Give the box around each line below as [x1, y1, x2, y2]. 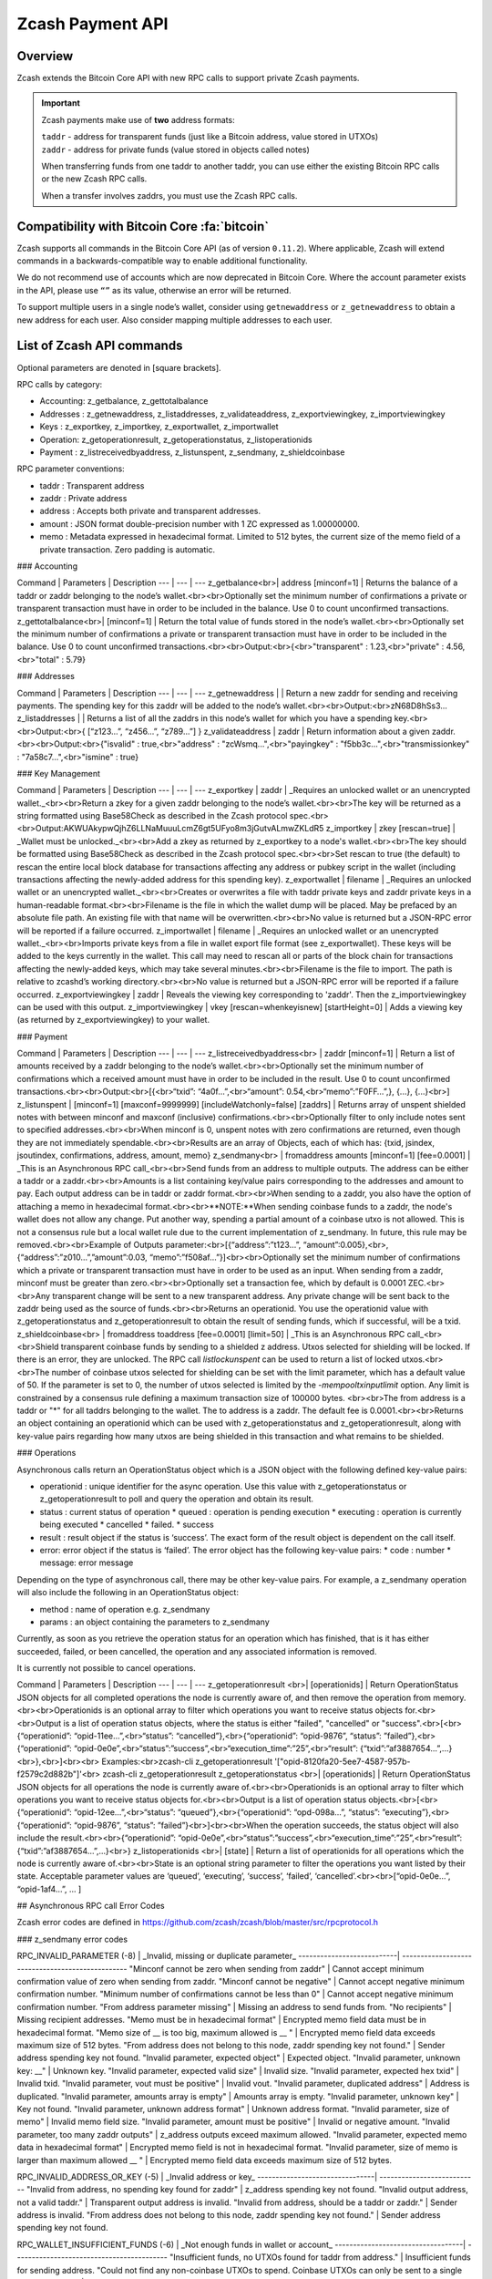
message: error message [39, 1557, 134, 1568]
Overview [16, 48, 74, 64]
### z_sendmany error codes [16, 1934, 128, 1944]
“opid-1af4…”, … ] [16, 1883, 82, 1894]
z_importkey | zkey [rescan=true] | [325, 823, 456, 834]
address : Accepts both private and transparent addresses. [39, 506, 261, 517]
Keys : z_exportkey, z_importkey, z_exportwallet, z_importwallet [39, 421, 279, 432]
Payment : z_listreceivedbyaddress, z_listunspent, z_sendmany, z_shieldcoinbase [39, 447, 345, 458]
